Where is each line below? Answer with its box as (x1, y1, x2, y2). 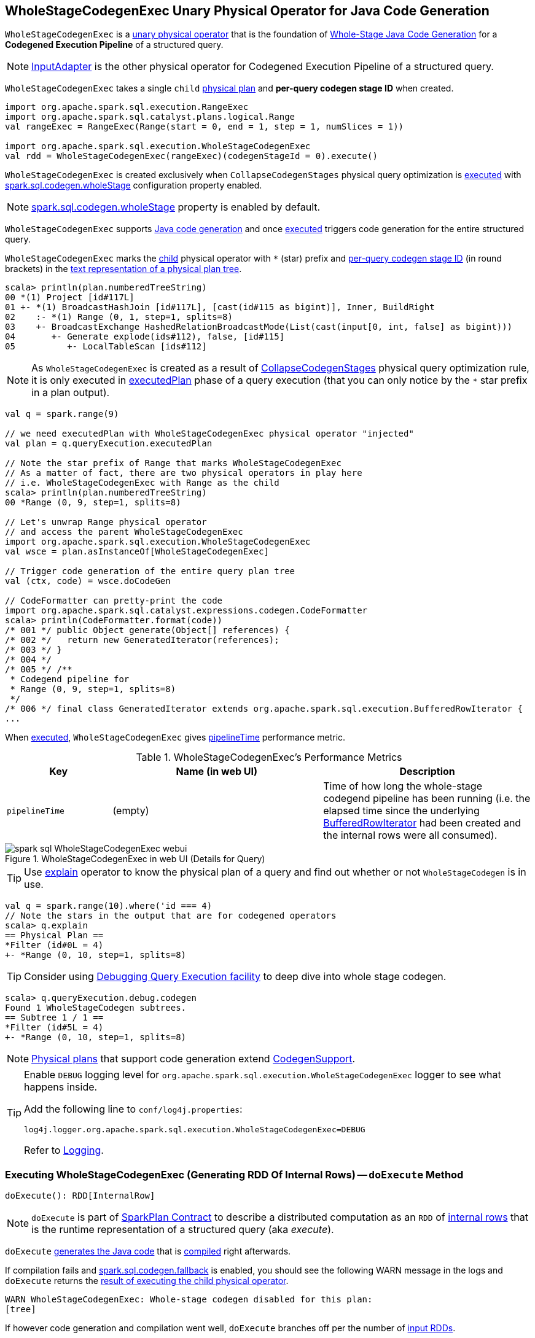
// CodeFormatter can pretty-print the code (5, 596, 223, 606)
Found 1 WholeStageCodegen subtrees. (5, 1003, 187, 1013)
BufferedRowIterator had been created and (323, 817, 521, 830)
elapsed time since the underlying (323, 804, 480, 817)
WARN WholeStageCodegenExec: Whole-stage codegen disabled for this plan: (5, 1294, 373, 1305)
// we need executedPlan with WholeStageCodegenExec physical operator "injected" (5, 429, 414, 439)
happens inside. (24, 1081, 98, 1094)
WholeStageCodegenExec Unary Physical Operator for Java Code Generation (5, 3, 490, 18)
